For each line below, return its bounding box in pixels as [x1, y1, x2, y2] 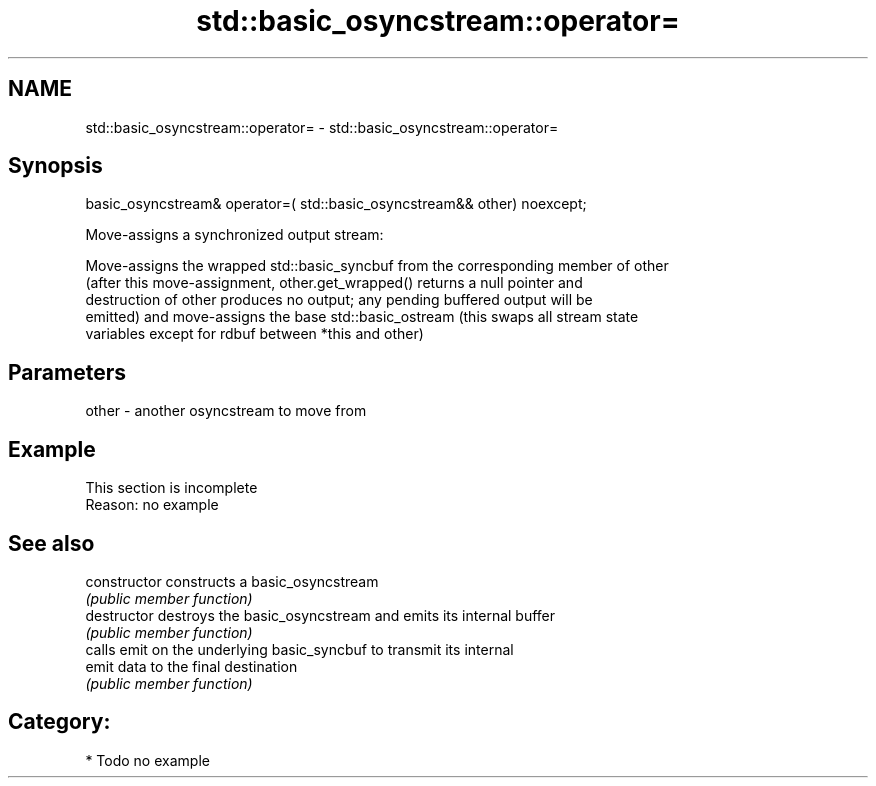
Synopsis [8, 153, 103, 179]
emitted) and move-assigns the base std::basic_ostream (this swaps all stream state [85, 308, 639, 326]
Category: [8, 709, 111, 735]
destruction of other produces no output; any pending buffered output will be [85, 291, 593, 309]
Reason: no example [85, 496, 219, 514]
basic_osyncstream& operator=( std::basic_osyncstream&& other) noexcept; [85, 195, 587, 213]
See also [8, 530, 95, 556]
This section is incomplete [85, 479, 258, 497]
